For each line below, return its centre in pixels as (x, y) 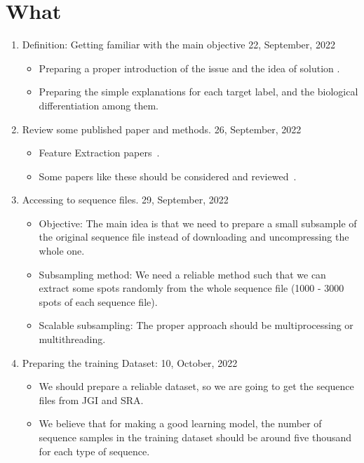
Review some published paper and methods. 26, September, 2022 (162, 129)
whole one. (62, 251)
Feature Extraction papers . (99, 153)
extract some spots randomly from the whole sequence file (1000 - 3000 (191, 288)
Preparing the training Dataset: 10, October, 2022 (130, 362)
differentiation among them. (99, 105)
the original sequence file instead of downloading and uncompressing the (194, 237)
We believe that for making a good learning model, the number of (180, 423)
